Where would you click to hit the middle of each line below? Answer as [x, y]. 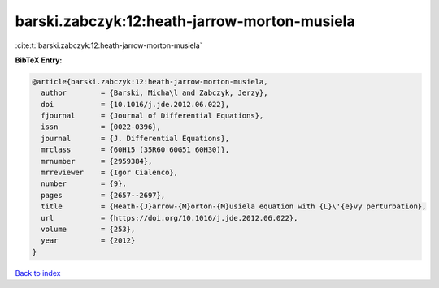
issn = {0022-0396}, [101, 127]
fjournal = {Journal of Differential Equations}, [152, 116]
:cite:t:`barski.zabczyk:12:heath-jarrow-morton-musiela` [109, 45]
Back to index [38, 273]
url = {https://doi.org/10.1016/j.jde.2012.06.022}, [170, 218]
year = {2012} [88, 241]
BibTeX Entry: [39, 60]
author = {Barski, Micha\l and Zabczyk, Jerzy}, [154, 93]
